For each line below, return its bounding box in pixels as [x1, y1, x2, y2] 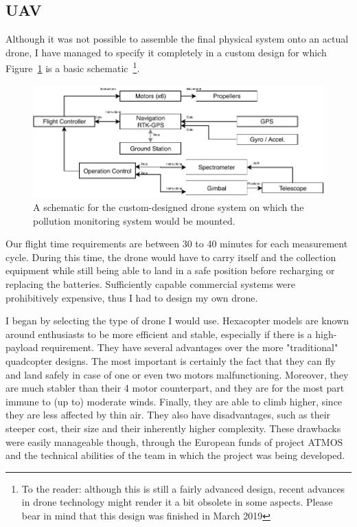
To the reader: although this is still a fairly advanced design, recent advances [21, 481, 345, 495]
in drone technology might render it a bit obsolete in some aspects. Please [21, 495, 333, 509]
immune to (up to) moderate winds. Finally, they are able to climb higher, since [5, 394, 343, 408]
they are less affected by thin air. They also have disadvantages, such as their [5, 407, 331, 422]
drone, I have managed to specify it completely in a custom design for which [5, 45, 327, 59]
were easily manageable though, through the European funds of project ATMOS [5, 434, 343, 449]
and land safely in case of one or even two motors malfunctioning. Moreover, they [5, 367, 349, 381]
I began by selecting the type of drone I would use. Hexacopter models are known [5, 313, 349, 328]
